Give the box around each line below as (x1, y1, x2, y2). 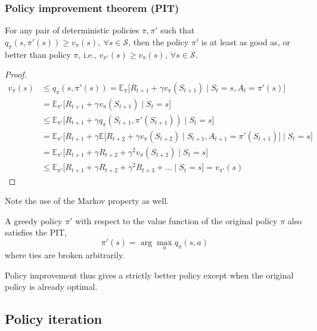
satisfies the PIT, (5, 226, 67, 239)
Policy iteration (5, 310, 102, 328)
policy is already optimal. (5, 280, 98, 293)
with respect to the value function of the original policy (75, 214, 278, 227)
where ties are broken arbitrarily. (5, 249, 125, 261)
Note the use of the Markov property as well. (5, 194, 169, 207)
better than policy (5, 48, 71, 60)
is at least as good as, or (201, 35, 290, 48)
